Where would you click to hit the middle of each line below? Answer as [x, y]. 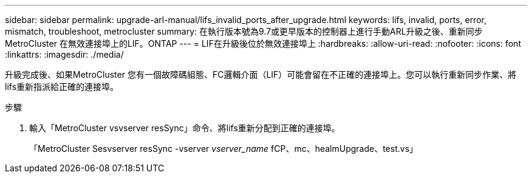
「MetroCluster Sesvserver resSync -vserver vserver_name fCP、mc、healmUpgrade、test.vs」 [224, 149]
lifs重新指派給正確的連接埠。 [62, 87]
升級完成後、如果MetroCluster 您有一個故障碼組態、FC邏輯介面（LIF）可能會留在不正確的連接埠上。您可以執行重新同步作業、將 [261, 74]
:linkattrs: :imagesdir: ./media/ [64, 54]
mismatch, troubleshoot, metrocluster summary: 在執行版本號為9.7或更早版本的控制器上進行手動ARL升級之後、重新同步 [244, 31]
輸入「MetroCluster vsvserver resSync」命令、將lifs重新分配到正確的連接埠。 [185, 128]
